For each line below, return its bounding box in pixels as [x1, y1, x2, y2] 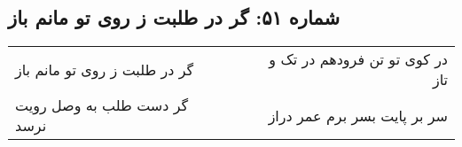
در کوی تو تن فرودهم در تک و [269, 49, 448, 70]
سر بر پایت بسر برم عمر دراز [268, 104, 448, 126]
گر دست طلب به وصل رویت [15, 95, 189, 116]
